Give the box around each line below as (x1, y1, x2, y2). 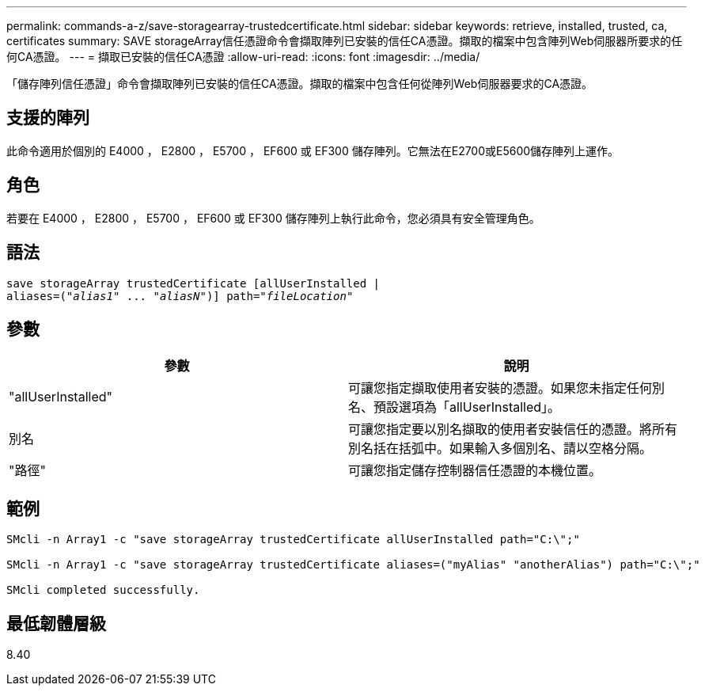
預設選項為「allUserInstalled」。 (373, 399, 561, 416)
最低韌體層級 (6, 613, 106, 633)
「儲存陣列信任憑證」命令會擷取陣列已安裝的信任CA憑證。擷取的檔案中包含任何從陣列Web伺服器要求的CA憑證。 (6, 77, 593, 90)
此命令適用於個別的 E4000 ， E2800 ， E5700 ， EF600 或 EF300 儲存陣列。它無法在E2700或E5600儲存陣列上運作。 (6, 143, 620, 158)
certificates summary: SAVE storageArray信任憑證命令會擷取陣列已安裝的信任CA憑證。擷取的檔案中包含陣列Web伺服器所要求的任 (6, 34, 683, 48)
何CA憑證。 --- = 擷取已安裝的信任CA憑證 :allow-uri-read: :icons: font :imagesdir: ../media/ (6, 50, 480, 63)
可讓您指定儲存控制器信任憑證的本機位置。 (348, 462, 602, 479)
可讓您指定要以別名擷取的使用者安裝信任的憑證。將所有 (348, 421, 678, 438)
